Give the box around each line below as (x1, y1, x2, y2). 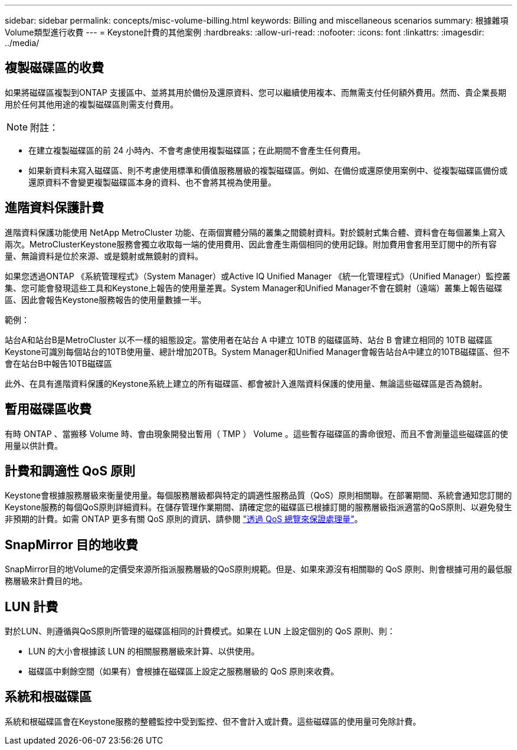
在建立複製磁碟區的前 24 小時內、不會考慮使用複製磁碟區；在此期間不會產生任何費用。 (28, 145, 366, 155)
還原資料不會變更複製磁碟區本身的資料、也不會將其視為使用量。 (28, 177, 276, 187)
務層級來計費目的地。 (5, 576, 87, 586)
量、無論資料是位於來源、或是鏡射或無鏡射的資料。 (5, 250, 203, 261)
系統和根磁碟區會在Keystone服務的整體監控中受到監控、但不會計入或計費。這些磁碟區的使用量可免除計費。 (5, 716, 421, 726)
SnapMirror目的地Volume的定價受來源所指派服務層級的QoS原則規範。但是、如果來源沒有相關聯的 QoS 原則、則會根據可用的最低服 (5, 564, 512, 575)
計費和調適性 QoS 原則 (5, 463, 135, 478)
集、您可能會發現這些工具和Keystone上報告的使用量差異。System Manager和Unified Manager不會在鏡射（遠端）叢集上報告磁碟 (5, 282, 502, 293)
